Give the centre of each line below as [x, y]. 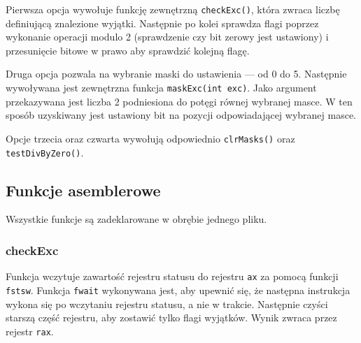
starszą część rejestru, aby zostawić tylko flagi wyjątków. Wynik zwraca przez [171, 318]
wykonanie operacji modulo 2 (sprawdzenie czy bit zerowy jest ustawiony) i [167, 37]
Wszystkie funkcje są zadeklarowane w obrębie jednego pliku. [136, 219]
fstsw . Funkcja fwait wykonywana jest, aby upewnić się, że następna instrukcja [178, 290]
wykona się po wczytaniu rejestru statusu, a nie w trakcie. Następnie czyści [167, 304]
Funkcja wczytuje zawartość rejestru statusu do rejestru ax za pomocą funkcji [172, 276]
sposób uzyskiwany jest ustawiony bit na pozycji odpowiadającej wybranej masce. [181, 115]
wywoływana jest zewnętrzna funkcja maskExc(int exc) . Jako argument [161, 88]
